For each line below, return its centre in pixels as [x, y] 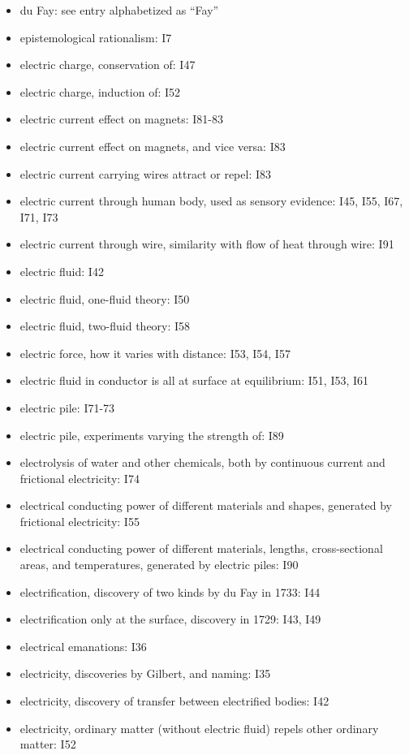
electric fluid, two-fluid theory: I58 [105, 326]
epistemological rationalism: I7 [96, 37]
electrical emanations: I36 [83, 646]
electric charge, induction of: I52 [100, 91]
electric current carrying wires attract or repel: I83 [145, 173]
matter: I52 [48, 744]
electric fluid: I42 [62, 271]
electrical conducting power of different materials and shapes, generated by [206, 505]
